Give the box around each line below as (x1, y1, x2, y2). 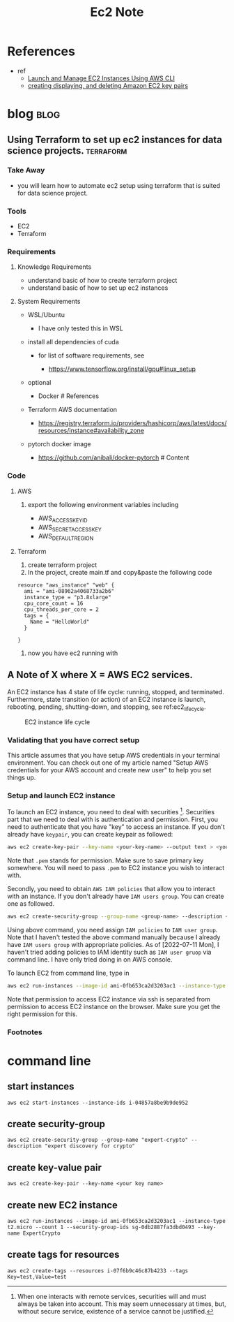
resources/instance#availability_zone (38, 427, 145, 435)
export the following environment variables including (27, 500, 179, 508)
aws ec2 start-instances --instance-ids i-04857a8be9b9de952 (7, 1099, 189, 1106)
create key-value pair (7, 1161, 102, 1173)
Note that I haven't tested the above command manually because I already (7, 933, 221, 941)
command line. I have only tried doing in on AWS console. (7, 955, 173, 964)
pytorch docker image (27, 440, 92, 448)
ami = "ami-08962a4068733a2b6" (24, 588, 115, 595)
